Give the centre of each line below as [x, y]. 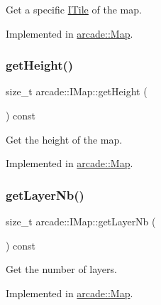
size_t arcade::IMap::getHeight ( [77, 91]
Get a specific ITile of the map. [74, 9]
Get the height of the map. [64, 139]
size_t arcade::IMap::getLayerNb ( [81, 221]
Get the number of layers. [61, 269]
